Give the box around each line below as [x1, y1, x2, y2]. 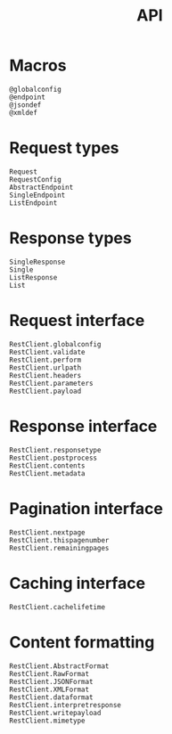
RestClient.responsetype [9, 445, 102, 454]
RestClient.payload [9, 387, 82, 396]
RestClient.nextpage [9, 527, 86, 537]
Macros [9, 55, 67, 76]
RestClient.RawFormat [9, 669, 90, 678]
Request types [9, 138, 119, 159]
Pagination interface [9, 498, 163, 518]
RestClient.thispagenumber [9, 535, 110, 544]
